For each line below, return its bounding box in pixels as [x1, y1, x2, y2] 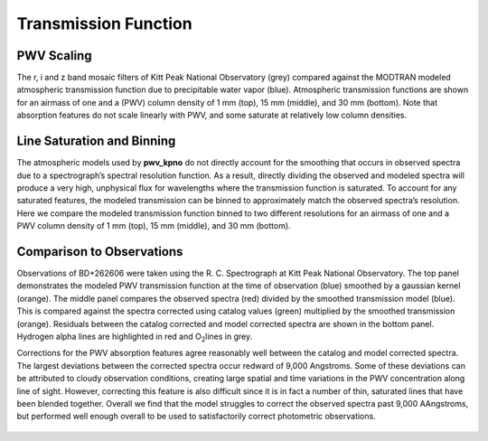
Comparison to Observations [16, 244, 183, 259]
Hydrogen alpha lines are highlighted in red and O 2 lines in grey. [16, 331, 253, 343]
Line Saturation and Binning [16, 134, 176, 149]
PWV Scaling [16, 48, 92, 63]
